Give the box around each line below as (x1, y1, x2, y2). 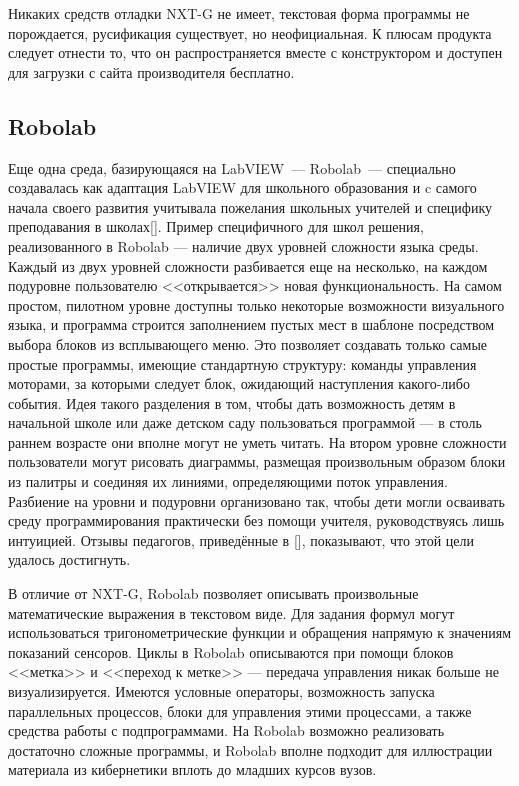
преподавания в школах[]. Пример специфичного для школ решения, (8, 216, 424, 237)
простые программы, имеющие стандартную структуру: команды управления (8, 353, 477, 374)
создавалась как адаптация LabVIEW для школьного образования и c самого (8, 177, 477, 198)
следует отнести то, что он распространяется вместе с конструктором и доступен (8, 42, 503, 63)
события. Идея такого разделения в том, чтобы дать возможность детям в (8, 392, 456, 413)
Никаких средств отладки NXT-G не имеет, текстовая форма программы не (8, 3, 470, 23)
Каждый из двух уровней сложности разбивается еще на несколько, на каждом (8, 255, 488, 276)
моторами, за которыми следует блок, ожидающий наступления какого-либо (8, 373, 470, 394)
